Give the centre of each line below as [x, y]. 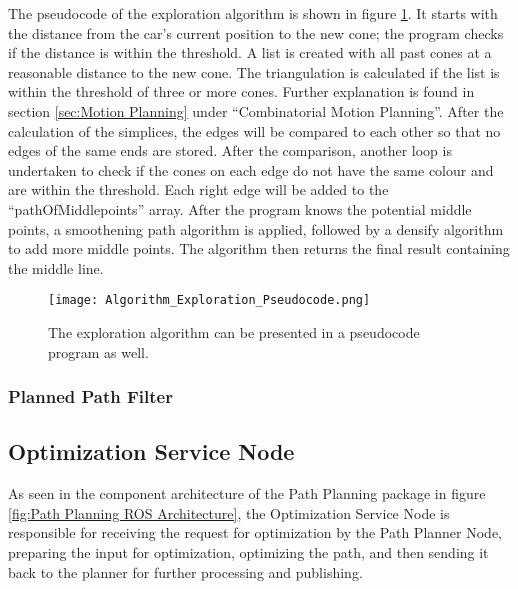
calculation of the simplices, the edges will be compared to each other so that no [254, 130]
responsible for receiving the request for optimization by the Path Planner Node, [255, 532]
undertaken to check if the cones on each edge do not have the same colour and [251, 169]
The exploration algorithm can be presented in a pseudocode [234, 331]
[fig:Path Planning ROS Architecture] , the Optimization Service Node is [229, 512]
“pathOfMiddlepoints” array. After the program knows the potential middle [240, 208]
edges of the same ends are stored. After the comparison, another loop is [230, 150]
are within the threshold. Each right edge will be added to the [198, 189]
